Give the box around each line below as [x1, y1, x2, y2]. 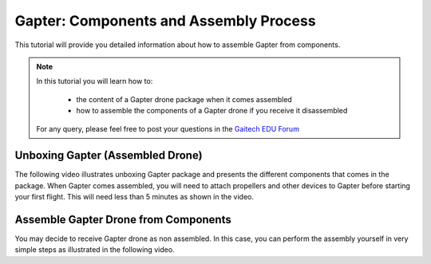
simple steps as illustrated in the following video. [14, 245, 175, 254]
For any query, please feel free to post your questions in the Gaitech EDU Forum [36, 124, 299, 133]
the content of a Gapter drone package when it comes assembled [76, 94, 293, 104]
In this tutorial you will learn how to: [36, 77, 153, 86]
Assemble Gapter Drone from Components [14, 213, 231, 227]
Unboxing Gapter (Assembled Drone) [14, 148, 203, 163]
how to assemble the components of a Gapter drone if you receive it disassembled [76, 106, 348, 116]
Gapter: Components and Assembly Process [14, 12, 316, 30]
